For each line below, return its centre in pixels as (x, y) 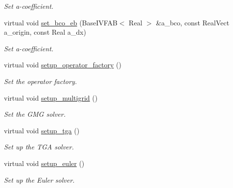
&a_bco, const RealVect (193, 22)
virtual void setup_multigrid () (51, 97)
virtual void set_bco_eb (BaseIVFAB (61, 22)
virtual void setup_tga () (42, 130)
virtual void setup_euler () (44, 163)
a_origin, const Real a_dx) (45, 32)
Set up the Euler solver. (39, 179)
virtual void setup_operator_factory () (63, 65)
